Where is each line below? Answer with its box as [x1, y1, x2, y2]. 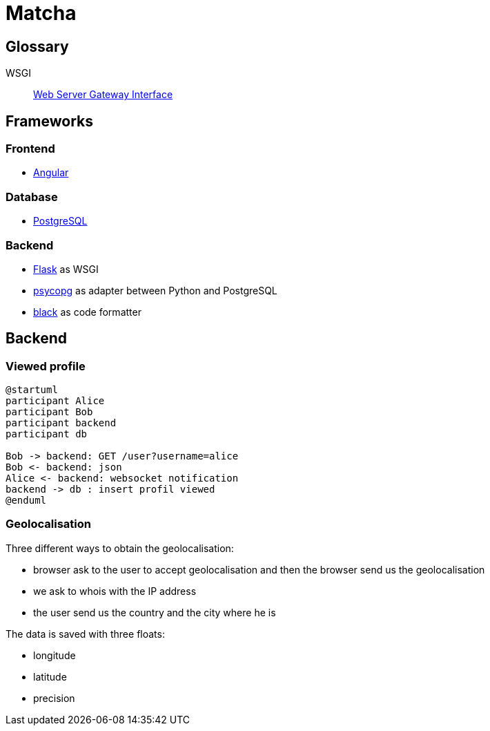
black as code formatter [33, 305, 141, 318]
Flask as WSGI [33, 263, 99, 275]
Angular [33, 167, 69, 179]
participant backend [6, 417, 117, 429]
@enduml [6, 495, 47, 506]
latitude [33, 670, 67, 683]
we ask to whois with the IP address [33, 585, 197, 597]
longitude [33, 649, 76, 661]
